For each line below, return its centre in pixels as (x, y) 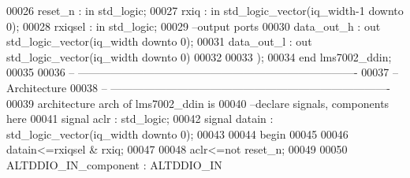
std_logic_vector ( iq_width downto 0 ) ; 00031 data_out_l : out (159, 41)
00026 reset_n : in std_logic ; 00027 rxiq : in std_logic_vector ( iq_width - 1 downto (205, 10)
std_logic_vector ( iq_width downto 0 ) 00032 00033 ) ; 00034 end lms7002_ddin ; (199, 56)
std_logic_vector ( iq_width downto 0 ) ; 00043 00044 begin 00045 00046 (177, 133)
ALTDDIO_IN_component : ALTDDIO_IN (114, 164)
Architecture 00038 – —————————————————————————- (198, 87)
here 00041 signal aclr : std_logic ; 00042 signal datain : (140, 119)
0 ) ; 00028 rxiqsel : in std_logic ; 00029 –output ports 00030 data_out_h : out (194, 26)
